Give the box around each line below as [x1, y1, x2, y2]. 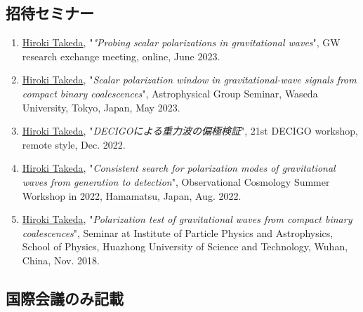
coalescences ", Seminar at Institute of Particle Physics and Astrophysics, [22, 225, 334, 240]
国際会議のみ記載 [6, 287, 124, 308]
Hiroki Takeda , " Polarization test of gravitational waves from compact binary [22, 212, 352, 226]
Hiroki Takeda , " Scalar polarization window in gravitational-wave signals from [22, 72, 357, 87]
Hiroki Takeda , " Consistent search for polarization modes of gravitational [22, 161, 336, 175]
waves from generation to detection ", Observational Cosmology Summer [22, 174, 330, 189]
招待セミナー [6, 2, 94, 24]
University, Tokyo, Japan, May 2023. [22, 100, 180, 114]
